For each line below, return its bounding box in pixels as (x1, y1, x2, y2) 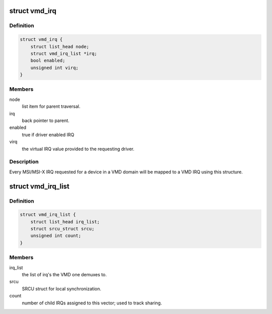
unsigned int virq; (30, 65, 79, 71)
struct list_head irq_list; (30, 219, 100, 224)
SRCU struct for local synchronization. (22, 285, 102, 292)
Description (9, 158, 39, 165)
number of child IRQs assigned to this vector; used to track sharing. (22, 300, 162, 306)
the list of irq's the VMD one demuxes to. (22, 271, 107, 277)
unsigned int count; (30, 233, 82, 239)
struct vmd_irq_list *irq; (30, 50, 98, 56)
